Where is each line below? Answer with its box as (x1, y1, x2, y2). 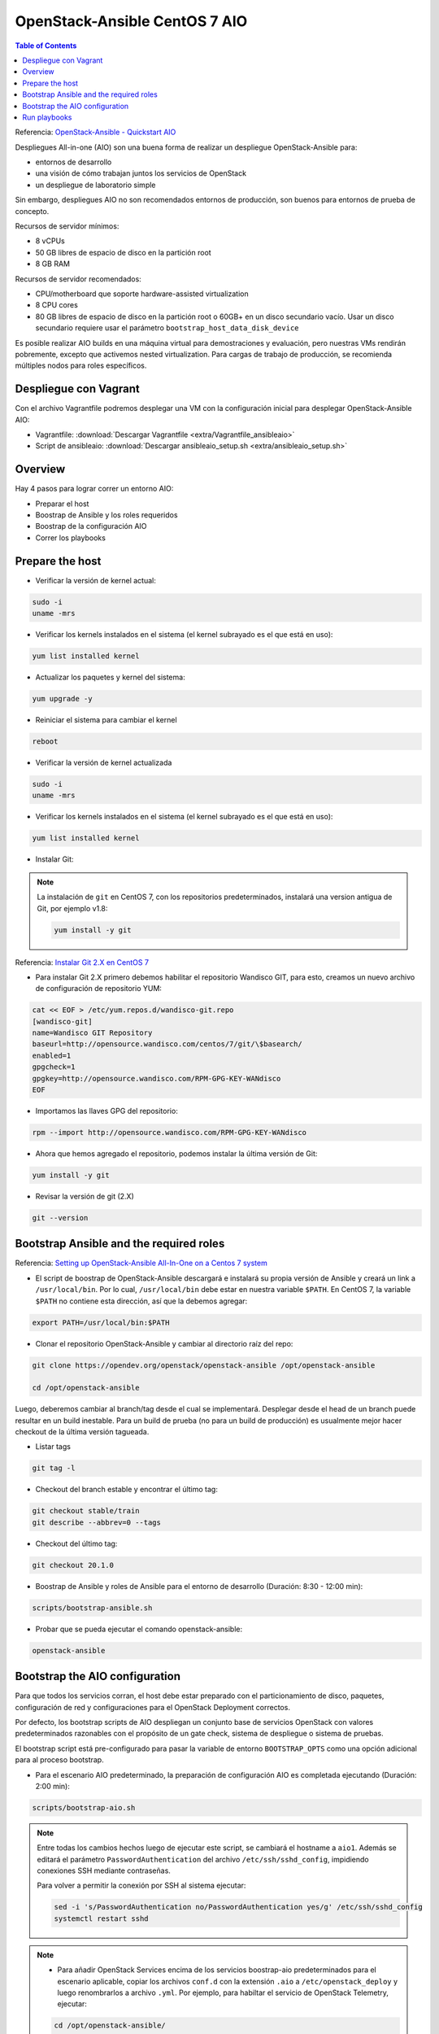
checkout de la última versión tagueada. (15, 1427, 150, 1437)
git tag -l (32, 1464, 76, 1473)
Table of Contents (15, 41, 77, 50)
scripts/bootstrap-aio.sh (32, 1803, 136, 1812)
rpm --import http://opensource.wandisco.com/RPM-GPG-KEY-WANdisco (32, 1128, 307, 1137)
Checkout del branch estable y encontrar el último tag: (35, 1485, 219, 1495)
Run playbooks (22, 112, 72, 122)
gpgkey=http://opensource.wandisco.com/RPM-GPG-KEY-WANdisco (32, 1074, 281, 1083)
